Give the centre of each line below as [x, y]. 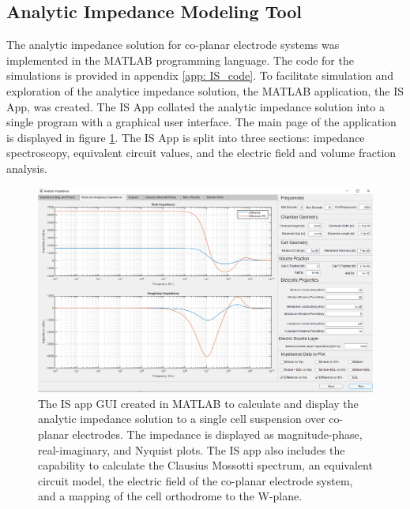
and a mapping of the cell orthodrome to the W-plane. [170, 496]
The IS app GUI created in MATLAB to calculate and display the [198, 403]
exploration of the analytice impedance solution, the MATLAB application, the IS [205, 90]
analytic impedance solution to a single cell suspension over [182, 419]
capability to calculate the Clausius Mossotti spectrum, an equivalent [205, 465]
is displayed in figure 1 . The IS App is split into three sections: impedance [186, 137]
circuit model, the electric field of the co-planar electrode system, [196, 480]
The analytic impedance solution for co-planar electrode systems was [173, 45]
